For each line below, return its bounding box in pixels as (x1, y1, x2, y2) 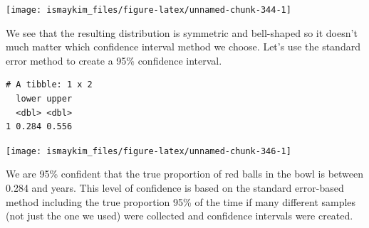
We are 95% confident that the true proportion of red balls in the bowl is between (6, 166, 364, 181)
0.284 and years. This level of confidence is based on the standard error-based (6, 180, 344, 195)
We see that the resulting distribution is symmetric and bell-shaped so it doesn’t (6, 25, 358, 40)
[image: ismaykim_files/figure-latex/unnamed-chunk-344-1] (6, 5, 291, 15)
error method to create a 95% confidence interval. (6, 53, 222, 67)
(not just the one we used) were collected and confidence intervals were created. (6, 208, 353, 223)
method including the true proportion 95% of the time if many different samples (6, 194, 356, 209)
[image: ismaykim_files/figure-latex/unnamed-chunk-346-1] (6, 146, 291, 156)
